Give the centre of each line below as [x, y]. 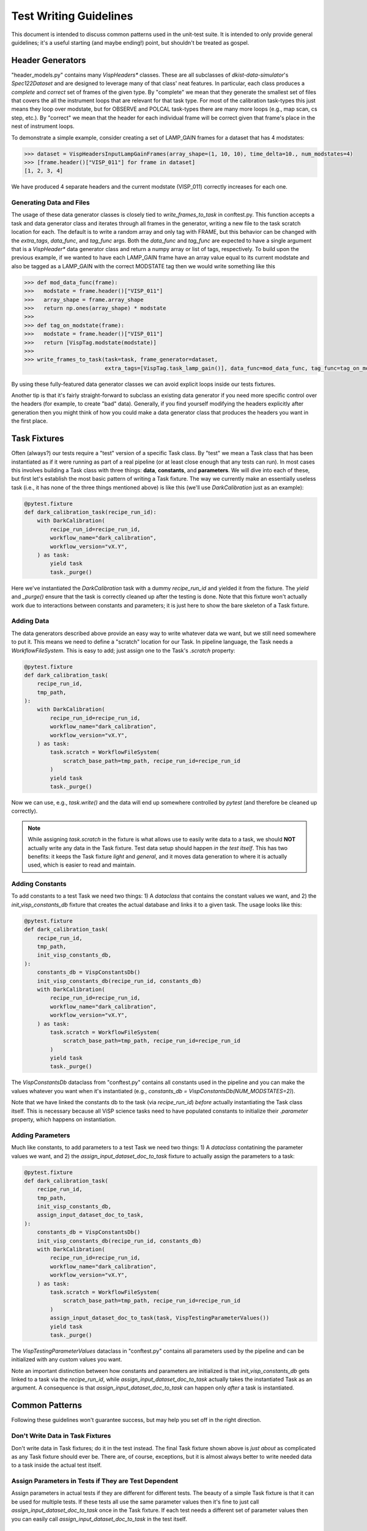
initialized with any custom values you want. [67, 1360]
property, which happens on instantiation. [64, 1119]
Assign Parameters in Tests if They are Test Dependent [95, 1481]
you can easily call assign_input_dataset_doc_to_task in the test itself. [99, 1519]
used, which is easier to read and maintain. [82, 865]
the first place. [30, 421]
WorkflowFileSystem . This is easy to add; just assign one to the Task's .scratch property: [123, 650]
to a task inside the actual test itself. [57, 1465]
